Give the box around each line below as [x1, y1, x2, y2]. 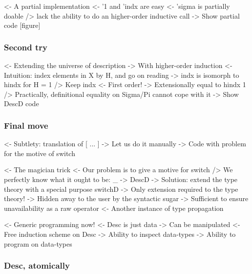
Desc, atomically [4, 259, 70, 272]
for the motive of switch [4, 148, 75, 158]
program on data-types [4, 238, 72, 249]
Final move [4, 119, 48, 131]
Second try [4, 41, 48, 53]
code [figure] [4, 20, 41, 30]
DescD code [4, 98, 39, 109]
